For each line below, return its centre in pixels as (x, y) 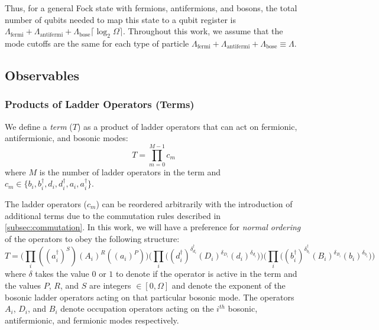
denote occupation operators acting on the (137, 308)
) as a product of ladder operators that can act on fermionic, (187, 126)
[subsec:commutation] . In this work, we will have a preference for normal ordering (153, 227)
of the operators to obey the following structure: (92, 238)
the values (23, 285)
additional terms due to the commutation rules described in (113, 215)
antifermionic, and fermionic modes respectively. (92, 320)
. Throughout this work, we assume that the (203, 31)
